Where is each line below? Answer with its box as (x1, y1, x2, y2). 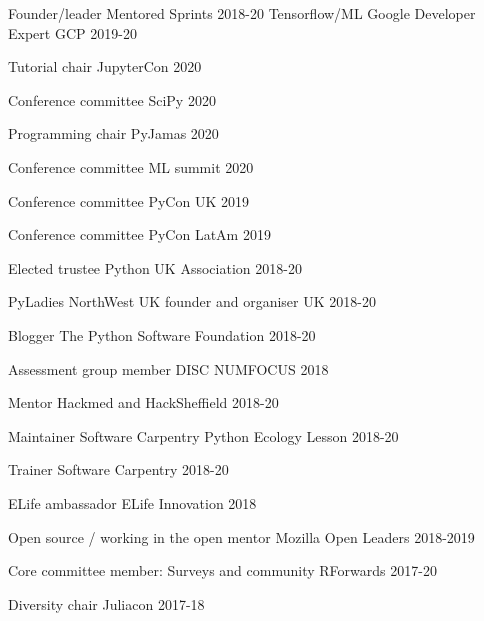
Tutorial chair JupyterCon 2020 (8, 56, 202, 77)
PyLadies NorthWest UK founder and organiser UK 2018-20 (8, 291, 376, 312)
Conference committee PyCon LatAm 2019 (8, 224, 271, 245)
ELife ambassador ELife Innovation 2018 (8, 492, 257, 513)
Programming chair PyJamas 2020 (8, 123, 219, 144)
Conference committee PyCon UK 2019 (8, 190, 249, 211)
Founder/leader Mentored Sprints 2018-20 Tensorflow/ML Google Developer (8, 3, 476, 23)
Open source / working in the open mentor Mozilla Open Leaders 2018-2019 (8, 526, 475, 547)
